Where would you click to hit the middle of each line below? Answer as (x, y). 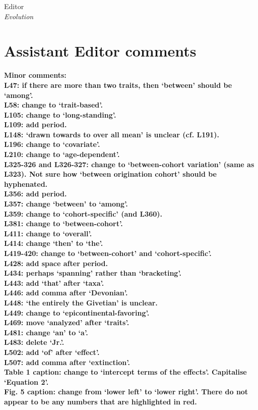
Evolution (19, 16)
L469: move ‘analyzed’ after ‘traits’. (67, 322)
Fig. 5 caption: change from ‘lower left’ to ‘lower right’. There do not (126, 392)
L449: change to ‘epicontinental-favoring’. (77, 312)
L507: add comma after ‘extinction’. (67, 362)
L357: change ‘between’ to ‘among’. (66, 204)
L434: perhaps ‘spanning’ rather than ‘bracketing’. (93, 273)
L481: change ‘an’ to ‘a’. (46, 332)
